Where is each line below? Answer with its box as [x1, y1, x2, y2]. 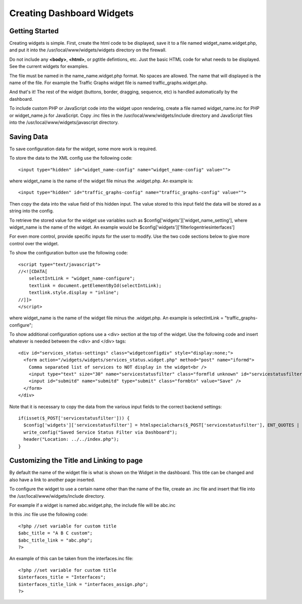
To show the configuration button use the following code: [9, 250, 128, 256]
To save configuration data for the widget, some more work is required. [9, 146, 157, 152]
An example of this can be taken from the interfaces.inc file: [9, 556, 133, 562]
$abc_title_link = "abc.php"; [18, 537, 93, 543]
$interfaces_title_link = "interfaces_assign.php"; [18, 581, 148, 587]
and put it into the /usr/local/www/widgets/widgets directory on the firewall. [9, 47, 167, 53]
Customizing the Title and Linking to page [9, 456, 143, 465]
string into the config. [9, 208, 54, 214]
